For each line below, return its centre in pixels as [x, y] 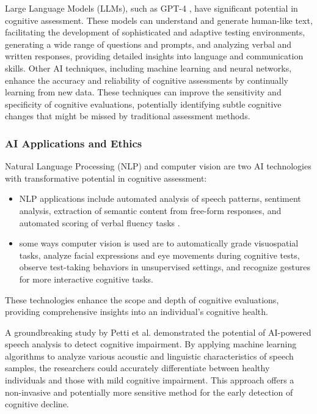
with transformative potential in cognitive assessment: [106, 178]
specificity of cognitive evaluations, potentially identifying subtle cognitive [143, 104]
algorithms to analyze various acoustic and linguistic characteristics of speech [149, 356]
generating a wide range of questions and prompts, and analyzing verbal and [148, 44]
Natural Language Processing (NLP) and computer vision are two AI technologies [158, 166]
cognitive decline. [37, 404]
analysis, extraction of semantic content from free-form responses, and [150, 210]
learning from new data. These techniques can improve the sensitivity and [143, 92]
